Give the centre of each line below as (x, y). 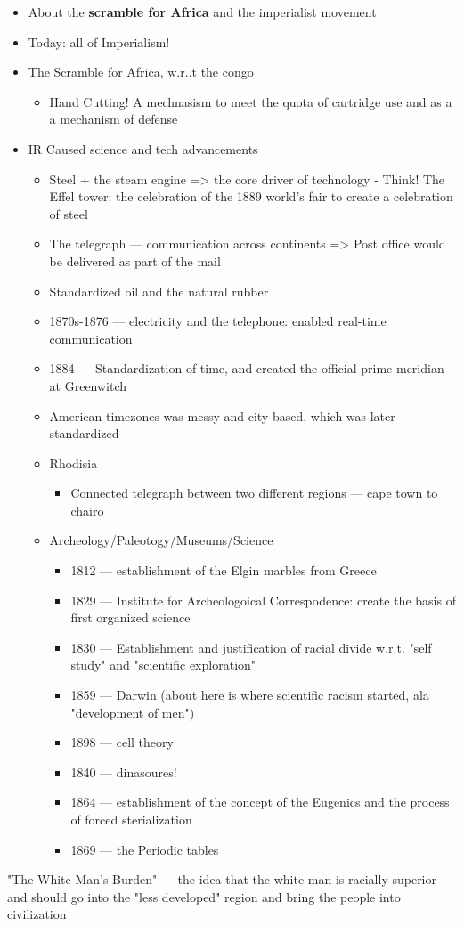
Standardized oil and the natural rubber (159, 291)
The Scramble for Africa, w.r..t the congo (141, 72)
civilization (37, 914)
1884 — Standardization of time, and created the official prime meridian (247, 368)
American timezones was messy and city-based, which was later (222, 415)
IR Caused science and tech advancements (143, 148)
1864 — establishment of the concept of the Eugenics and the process (260, 802)
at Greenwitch (88, 385)
